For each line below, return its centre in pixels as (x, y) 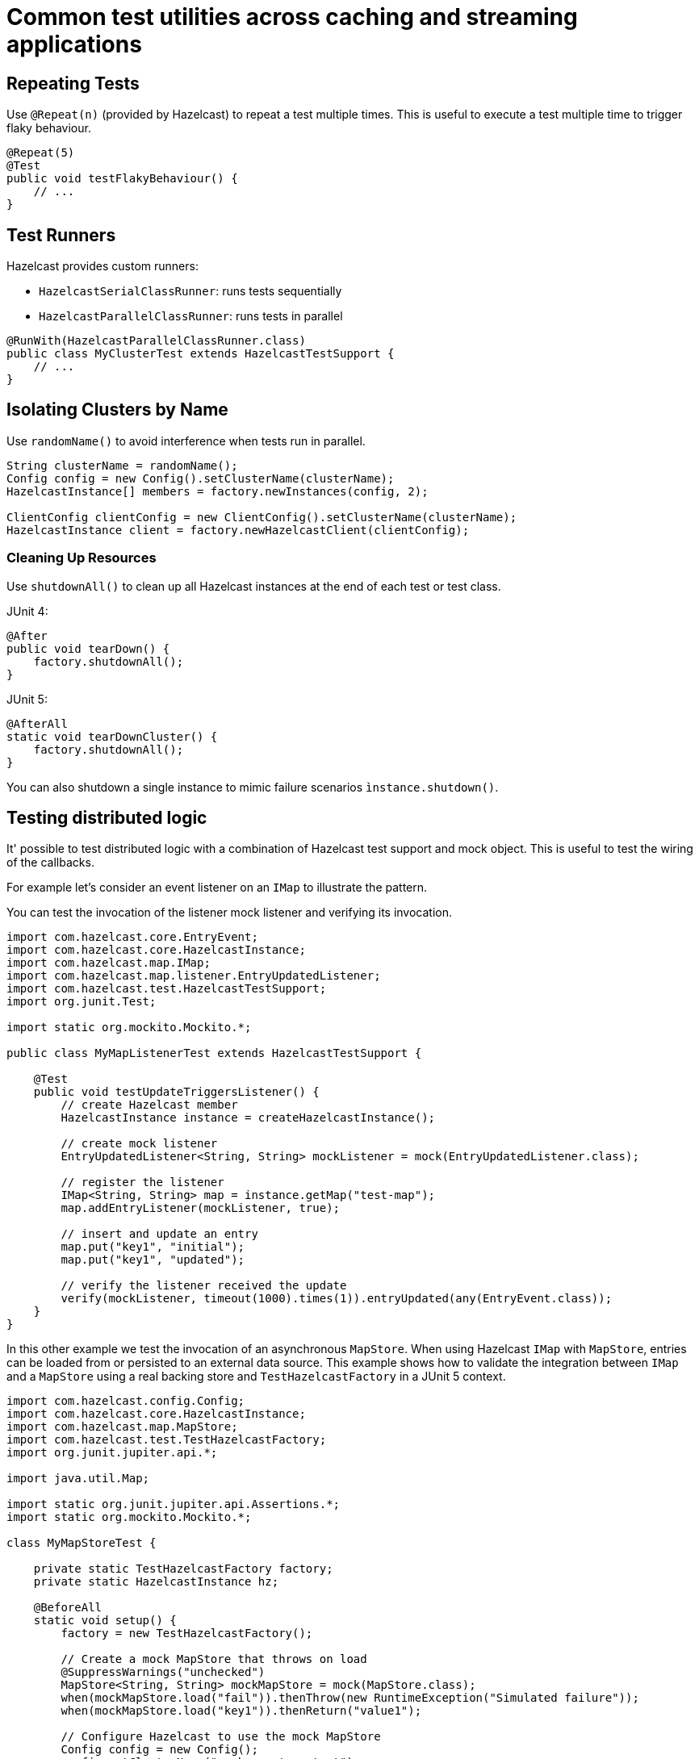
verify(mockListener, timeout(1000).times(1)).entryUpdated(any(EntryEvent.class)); (337, 1299)
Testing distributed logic (107, 818)
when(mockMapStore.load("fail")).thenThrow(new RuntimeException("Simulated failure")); (350, 1698)
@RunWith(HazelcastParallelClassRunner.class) (156, 341)
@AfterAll (37, 723)
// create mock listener (139, 1144)
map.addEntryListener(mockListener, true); (201, 1208)
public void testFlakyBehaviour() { (122, 179)
